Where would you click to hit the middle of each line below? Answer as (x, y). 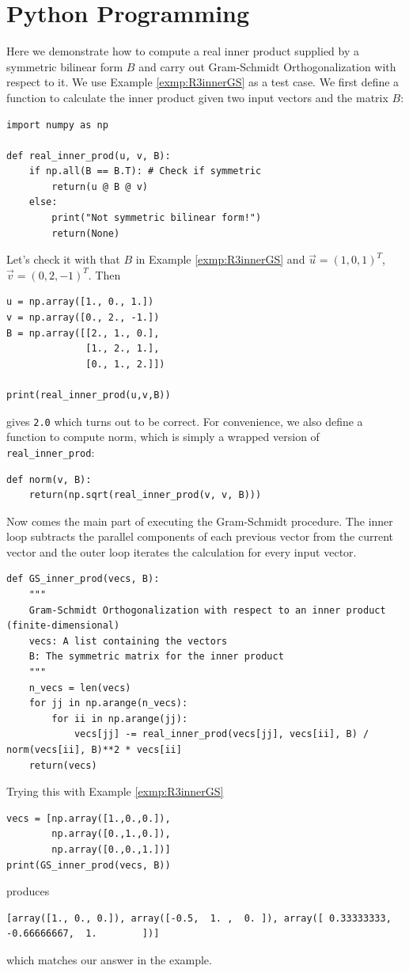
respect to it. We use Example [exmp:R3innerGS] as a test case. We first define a (203, 82)
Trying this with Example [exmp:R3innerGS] (115, 791)
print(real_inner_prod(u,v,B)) (89, 395)
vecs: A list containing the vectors (128, 641)
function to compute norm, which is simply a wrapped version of (163, 437)
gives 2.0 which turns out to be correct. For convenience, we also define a (185, 421)
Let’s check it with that (63, 259)
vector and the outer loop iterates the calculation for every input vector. (182, 551)
